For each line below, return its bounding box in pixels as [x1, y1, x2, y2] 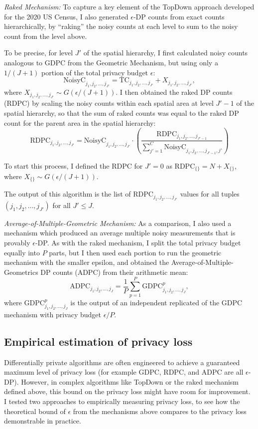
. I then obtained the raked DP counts [116, 86, 233, 97]
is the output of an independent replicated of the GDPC [70, 297, 243, 307]
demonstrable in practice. [4, 416, 81, 426]
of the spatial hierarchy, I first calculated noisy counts [83, 47, 248, 58]
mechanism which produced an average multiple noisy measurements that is [4, 227, 236, 238]
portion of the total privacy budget [41, 67, 148, 77]
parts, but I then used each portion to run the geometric [49, 247, 222, 257]
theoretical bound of [4, 406, 66, 416]
